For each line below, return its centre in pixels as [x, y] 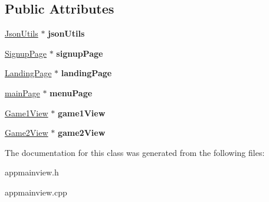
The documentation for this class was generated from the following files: [135, 152]
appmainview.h [32, 172]
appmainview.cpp [36, 192]
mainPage [22, 92]
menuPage [71, 92]
